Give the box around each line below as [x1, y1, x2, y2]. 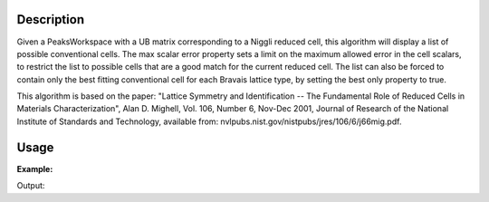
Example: [16, 163, 53, 174]
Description [16, 12, 85, 27]
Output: [16, 180, 45, 191]
